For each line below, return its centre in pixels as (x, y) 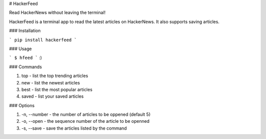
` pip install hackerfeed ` (43, 40)
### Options (22, 105)
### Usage (20, 49)
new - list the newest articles (51, 83)
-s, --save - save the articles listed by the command (74, 128)
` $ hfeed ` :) (25, 58)
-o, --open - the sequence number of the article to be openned (85, 121)
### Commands (25, 67)
